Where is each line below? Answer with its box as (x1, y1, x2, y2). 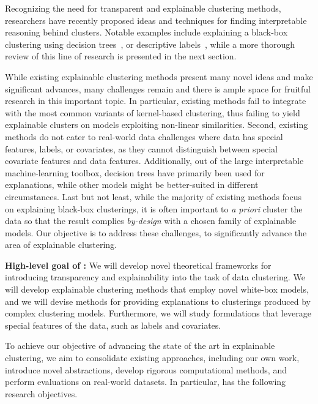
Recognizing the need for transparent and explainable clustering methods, (5, 2, 281, 14)
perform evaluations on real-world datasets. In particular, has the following (5, 375, 286, 388)
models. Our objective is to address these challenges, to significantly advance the (5, 226, 307, 239)
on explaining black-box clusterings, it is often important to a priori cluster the (5, 202, 303, 215)
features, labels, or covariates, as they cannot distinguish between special (5, 142, 278, 155)
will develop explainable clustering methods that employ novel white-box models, (5, 283, 309, 296)
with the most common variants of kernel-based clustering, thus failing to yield (5, 106, 300, 119)
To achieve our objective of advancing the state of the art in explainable (5, 339, 275, 352)
